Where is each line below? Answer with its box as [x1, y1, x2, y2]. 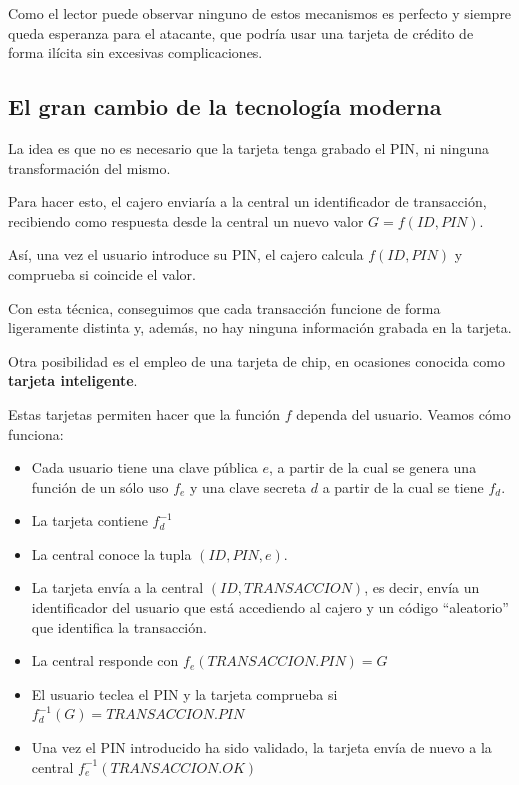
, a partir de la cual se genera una [269, 457, 477, 478]
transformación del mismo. [8, 157, 171, 178]
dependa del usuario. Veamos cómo [296, 403, 511, 424]
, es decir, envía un [364, 577, 480, 598]
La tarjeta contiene [31, 510, 148, 531]
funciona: [8, 423, 64, 444]
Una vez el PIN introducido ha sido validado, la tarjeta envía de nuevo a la [31, 737, 492, 758]
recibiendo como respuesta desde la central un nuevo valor [8, 210, 364, 231]
